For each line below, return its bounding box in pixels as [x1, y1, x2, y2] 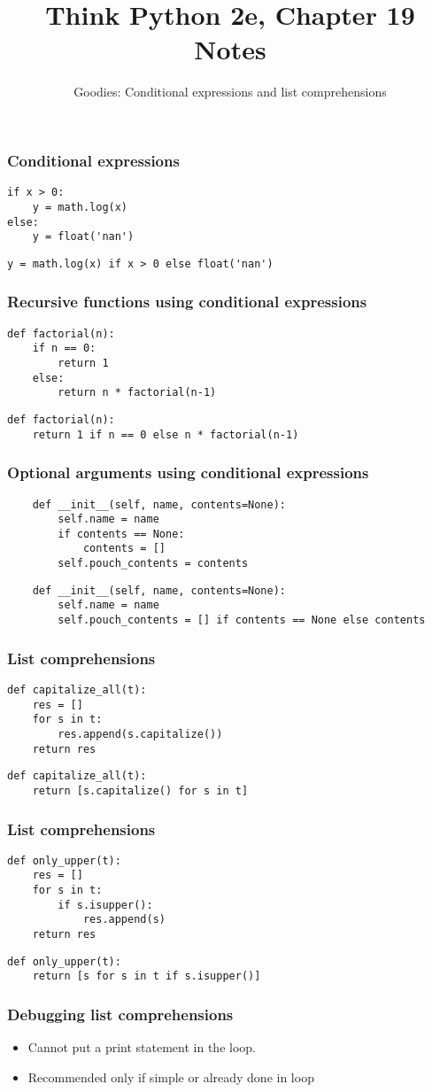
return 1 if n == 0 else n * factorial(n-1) [32, 428, 299, 441]
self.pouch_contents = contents [58, 557, 249, 570]
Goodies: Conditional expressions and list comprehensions [73, 82, 387, 101]
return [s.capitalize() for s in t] [32, 784, 249, 797]
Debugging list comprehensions [7, 1003, 234, 1025]
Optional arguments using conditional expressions [7, 461, 369, 484]
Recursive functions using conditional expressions [7, 290, 367, 313]
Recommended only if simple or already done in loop [27, 1067, 314, 1086]
